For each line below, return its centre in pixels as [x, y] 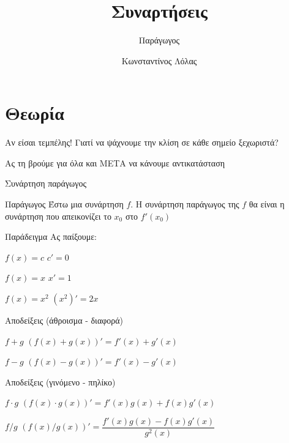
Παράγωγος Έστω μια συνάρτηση [64, 204]
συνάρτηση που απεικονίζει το [58, 216]
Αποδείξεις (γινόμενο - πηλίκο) [60, 382]
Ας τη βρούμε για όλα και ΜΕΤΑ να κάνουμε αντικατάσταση [115, 162]
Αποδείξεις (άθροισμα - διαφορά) [64, 320]
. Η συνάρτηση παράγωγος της [185, 204]
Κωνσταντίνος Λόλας [159, 60]
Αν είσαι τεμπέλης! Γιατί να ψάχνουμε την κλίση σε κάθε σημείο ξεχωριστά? [142, 142]
